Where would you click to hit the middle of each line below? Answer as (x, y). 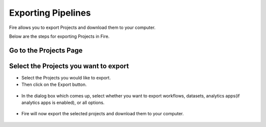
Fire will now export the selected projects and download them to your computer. (103, 114)
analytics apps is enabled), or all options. (63, 102)
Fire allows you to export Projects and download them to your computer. (82, 27)
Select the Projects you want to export (69, 66)
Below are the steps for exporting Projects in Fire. (59, 36)
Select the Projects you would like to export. (66, 77)
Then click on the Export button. (54, 85)
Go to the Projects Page (46, 50)
